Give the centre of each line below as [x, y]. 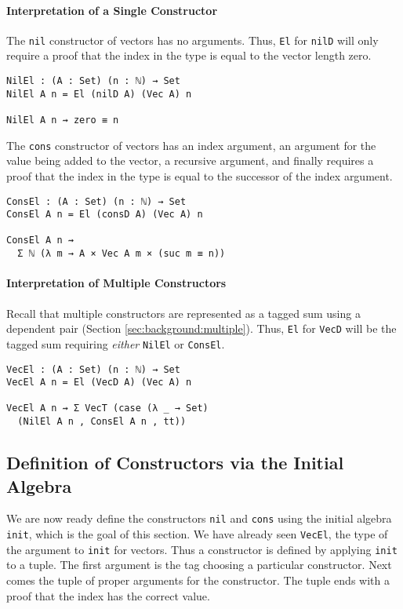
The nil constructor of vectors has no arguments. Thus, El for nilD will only [192, 40]
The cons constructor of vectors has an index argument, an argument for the [191, 145]
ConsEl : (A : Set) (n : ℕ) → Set [96, 201]
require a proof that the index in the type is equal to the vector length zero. [189, 55]
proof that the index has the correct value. [108, 595]
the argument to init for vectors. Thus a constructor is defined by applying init [202, 549]
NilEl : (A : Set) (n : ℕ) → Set [93, 81]
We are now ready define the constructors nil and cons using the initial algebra [199, 518]
